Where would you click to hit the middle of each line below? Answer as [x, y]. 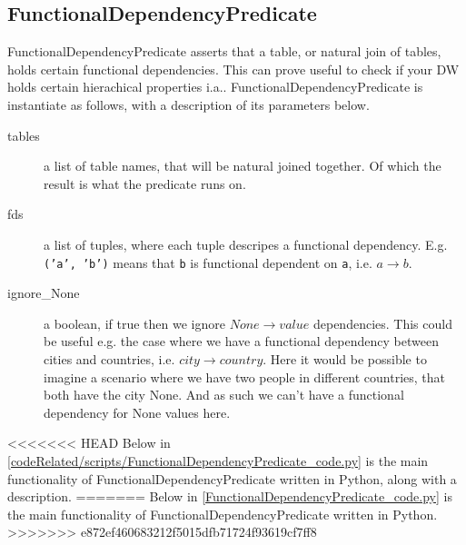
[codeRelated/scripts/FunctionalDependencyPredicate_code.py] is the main [218, 460]
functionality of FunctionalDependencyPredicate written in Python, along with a [232, 478]
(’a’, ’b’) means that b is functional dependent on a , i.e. [208, 262]
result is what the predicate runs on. [145, 183]
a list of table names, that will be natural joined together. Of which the [243, 166]
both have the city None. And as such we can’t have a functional [224, 395]
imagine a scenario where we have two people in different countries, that [245, 377]
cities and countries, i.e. [109, 358]
